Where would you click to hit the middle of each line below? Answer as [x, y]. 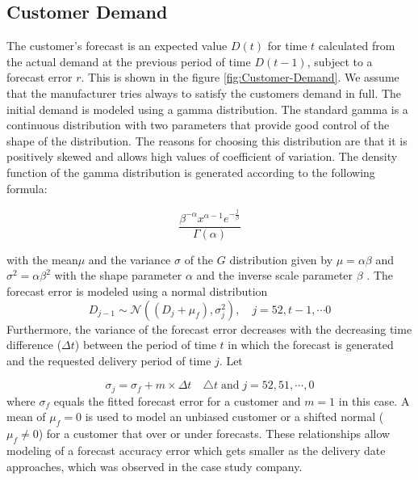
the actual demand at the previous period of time [129, 61]
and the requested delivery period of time [109, 360]
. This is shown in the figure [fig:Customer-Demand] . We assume [240, 77]
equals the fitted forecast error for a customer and [177, 400]
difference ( [34, 345]
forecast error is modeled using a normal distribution [137, 291]
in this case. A [374, 400]
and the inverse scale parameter [275, 275]
